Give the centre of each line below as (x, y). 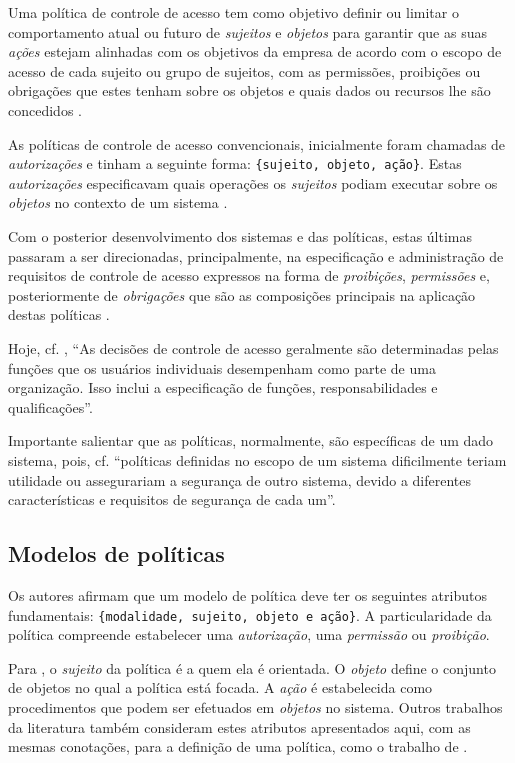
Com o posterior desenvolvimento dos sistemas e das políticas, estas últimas (240, 236)
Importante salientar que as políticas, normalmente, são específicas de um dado (251, 440)
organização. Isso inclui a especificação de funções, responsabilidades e (223, 387)
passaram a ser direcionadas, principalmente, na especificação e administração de (256, 255)
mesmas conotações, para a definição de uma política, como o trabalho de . (238, 746)
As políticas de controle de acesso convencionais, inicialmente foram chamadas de (257, 143)
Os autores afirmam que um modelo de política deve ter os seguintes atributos (247, 594)
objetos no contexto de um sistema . (118, 202)
